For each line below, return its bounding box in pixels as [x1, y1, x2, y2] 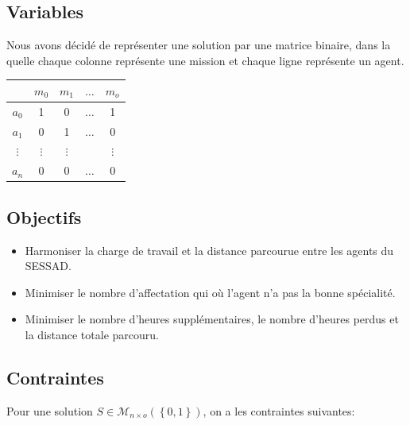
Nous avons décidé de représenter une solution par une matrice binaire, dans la [6, 37, 391, 53]
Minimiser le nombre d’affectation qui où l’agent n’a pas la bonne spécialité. [25, 284, 396, 300]
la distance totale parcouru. [25, 326, 159, 342]
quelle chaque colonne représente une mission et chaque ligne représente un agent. [6, 52, 404, 68]
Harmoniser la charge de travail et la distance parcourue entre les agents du [25, 241, 394, 258]
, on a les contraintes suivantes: [203, 402, 355, 419]
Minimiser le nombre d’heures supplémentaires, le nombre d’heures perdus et [25, 311, 399, 327]
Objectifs [6, 204, 82, 229]
